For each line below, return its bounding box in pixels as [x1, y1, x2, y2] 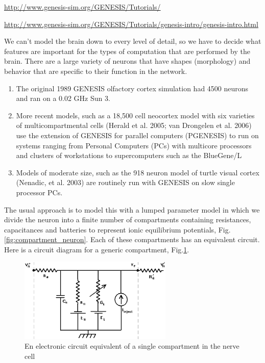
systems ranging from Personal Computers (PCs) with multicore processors [16, 140, 252, 150]
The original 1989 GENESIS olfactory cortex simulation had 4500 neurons [16, 83, 249, 93]
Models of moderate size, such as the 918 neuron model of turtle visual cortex [16, 167, 259, 177]
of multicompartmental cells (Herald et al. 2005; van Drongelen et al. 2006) [16, 120, 252, 131]
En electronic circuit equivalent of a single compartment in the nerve [25, 341, 239, 351]
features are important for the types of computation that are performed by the [4, 45, 250, 56]
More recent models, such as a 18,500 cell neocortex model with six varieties [16, 110, 255, 120]
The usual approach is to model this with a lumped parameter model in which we [4, 204, 260, 215]
